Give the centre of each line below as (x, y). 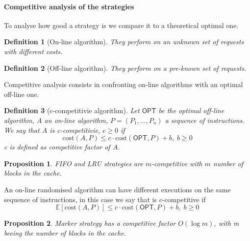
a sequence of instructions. (205, 120)
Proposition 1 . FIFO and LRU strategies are (74, 163)
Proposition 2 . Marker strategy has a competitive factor (90, 223)
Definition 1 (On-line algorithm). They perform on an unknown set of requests (124, 42)
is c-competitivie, (75, 130)
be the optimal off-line (191, 110)
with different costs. (33, 51)
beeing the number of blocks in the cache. (65, 232)
